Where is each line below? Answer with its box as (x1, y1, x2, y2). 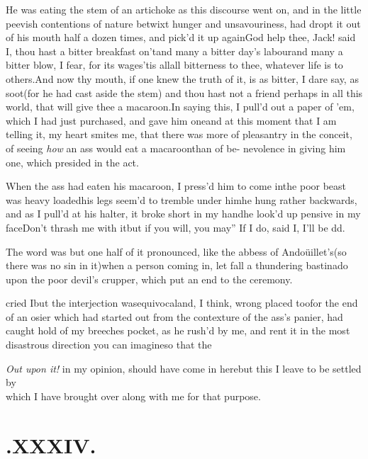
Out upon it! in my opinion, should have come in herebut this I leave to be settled (6, 361, 362, 375)
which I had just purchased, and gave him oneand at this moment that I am (6, 113, 337, 127)
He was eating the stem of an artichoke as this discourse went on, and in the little (6, 2, 362, 16)
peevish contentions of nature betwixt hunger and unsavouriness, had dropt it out (6, 16, 361, 30)
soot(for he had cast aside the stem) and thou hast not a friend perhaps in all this (6, 85, 363, 100)
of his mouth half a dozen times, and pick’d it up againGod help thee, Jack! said (6, 30, 356, 45)
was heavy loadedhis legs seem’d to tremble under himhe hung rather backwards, (6, 192, 357, 207)
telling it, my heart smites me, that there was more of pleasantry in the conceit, (6, 127, 352, 142)
